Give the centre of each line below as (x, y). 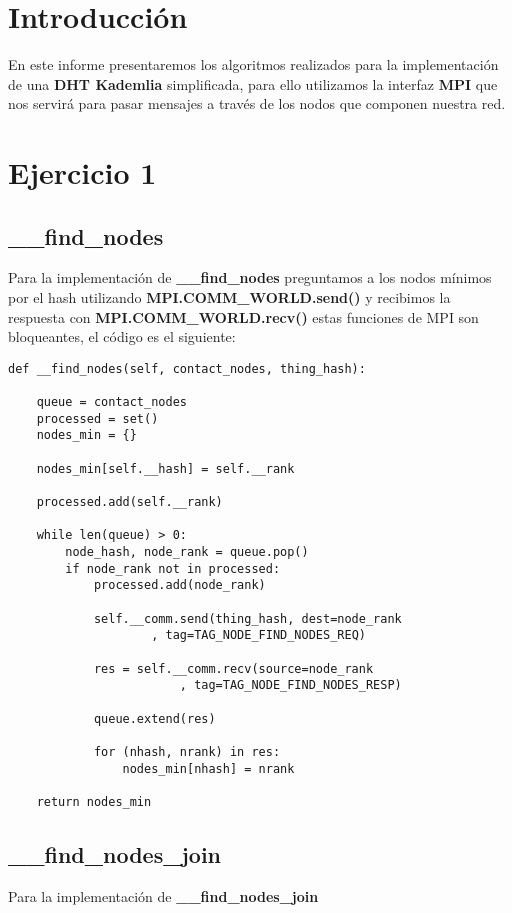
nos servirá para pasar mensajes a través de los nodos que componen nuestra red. (257, 103)
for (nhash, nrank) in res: (187, 751)
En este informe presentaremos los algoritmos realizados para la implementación (253, 64)
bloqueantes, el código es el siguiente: (122, 336)
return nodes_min (94, 801)
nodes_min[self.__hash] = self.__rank (165, 468)
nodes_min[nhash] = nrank (208, 768)
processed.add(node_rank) (179, 585)
